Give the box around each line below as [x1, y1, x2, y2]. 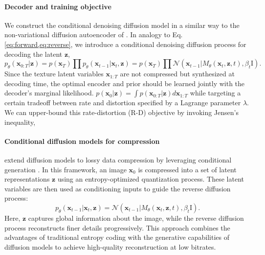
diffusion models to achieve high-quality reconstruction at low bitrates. [4, 241, 216, 252]
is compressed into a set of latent [138, 164, 237, 174]
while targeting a [190, 88, 241, 98]
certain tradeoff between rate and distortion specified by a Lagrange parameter [4, 97, 241, 108]
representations [4, 174, 50, 184]
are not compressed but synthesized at [120, 69, 235, 79]
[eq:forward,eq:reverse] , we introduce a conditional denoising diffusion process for [4, 39, 246, 49]
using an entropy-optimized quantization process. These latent [57, 174, 244, 184]
